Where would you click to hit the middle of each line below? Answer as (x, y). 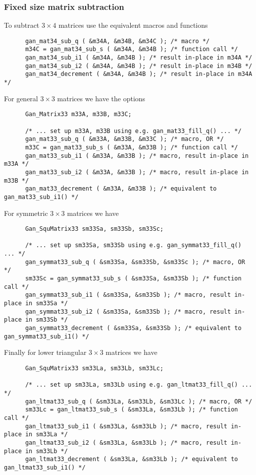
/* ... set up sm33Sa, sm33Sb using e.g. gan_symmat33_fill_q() (133, 245)
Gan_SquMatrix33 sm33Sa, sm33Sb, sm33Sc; (94, 229)
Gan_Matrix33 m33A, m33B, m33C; (78, 114)
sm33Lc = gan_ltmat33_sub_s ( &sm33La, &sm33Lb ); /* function (131, 410)
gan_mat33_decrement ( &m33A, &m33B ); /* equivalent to (121, 189)
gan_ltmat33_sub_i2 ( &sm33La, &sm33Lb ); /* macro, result (126, 442)
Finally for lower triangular (45, 352)
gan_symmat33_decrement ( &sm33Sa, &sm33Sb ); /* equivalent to (133, 328)
